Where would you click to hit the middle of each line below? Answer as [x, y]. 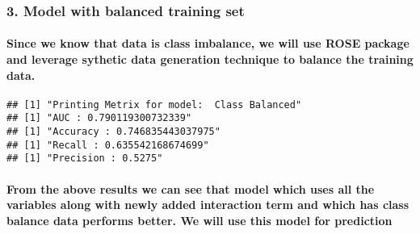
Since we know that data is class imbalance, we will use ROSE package [208, 43]
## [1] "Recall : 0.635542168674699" [108, 145]
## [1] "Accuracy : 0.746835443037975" [113, 132]
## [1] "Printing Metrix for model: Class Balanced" [154, 104]
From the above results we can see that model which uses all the [191, 188]
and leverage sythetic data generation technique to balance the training [210, 59]
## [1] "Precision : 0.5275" [85, 159]
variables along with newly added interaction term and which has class [208, 205]
